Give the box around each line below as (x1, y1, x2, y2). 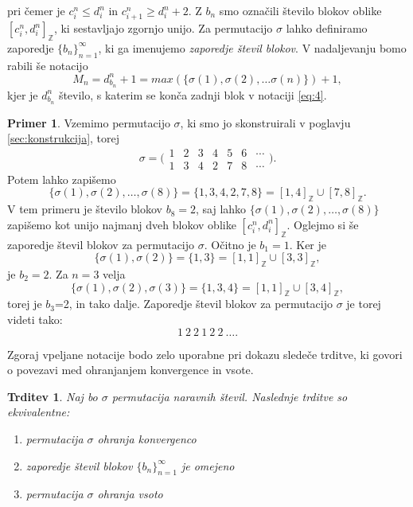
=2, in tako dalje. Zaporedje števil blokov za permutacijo (54, 295, 333, 312)
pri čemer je (7, 2, 65, 18)
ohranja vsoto (97, 486, 163, 502)
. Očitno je (204, 236, 256, 252)
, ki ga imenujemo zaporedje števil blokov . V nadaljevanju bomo (98, 39, 407, 56)
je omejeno (181, 457, 235, 474)
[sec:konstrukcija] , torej (7, 130, 120, 146)
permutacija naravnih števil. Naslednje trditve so (111, 388, 348, 404)
